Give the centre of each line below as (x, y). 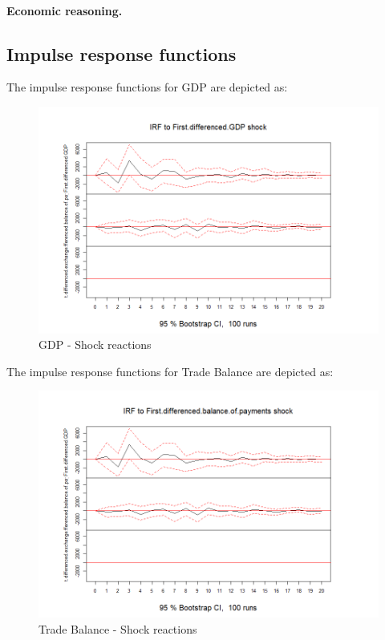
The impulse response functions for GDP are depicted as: (147, 87)
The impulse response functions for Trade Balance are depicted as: (170, 371)
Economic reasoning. (65, 10)
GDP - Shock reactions (95, 344)
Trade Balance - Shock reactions (118, 628)
